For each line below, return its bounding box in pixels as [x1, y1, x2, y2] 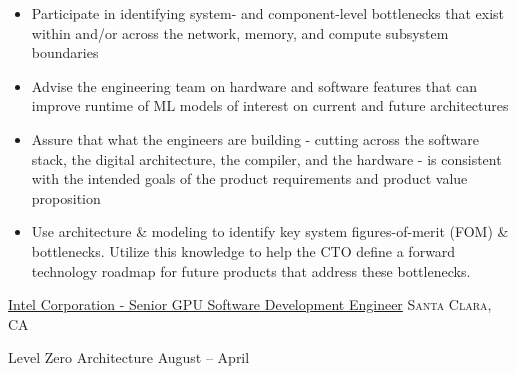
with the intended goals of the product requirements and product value [31, 168, 468, 189]
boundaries [31, 42, 99, 63]
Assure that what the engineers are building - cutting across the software [31, 128, 479, 149]
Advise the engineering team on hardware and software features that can [31, 75, 478, 96]
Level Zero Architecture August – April [8, 347, 250, 368]
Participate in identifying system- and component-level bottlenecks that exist [31, 3, 505, 23]
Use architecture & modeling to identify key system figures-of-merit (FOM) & [31, 221, 509, 242]
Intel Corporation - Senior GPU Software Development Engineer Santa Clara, [8, 294, 492, 315]
